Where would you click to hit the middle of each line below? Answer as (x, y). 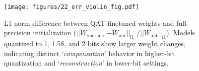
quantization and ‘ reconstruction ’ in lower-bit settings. (86, 63)
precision (17, 33)
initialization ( (55, 33)
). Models (181, 33)
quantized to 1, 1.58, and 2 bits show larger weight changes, (95, 43)
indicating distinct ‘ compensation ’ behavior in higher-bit (89, 53)
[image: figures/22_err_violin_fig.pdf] (72, 7)
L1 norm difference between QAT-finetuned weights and (89, 23)
